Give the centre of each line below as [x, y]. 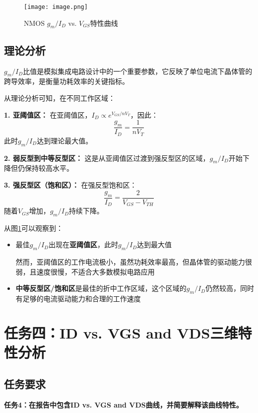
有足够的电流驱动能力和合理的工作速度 [78, 299]
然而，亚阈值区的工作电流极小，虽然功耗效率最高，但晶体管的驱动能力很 [134, 262]
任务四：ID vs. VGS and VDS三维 [121, 333]
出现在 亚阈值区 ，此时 [83, 244]
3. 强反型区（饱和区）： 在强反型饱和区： [70, 184]
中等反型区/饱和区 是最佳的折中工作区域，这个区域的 [101, 288]
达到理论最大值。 [65, 140]
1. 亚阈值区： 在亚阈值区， [48, 114]
